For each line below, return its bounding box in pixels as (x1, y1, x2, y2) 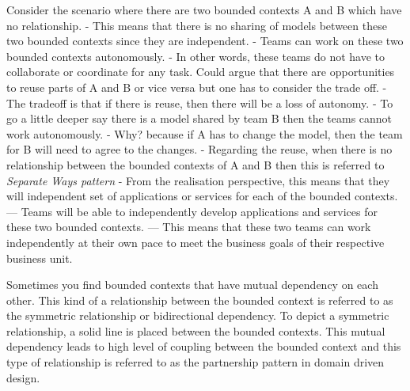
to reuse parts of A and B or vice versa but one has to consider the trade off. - (6, 78, 387, 95)
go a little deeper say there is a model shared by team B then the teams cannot (6, 110, 393, 127)
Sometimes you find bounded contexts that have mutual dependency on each (6, 276, 378, 293)
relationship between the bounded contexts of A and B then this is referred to (6, 156, 385, 173)
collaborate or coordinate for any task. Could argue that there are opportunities (6, 63, 395, 80)
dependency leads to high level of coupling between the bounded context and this (6, 338, 401, 355)
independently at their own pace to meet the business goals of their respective (6, 233, 385, 250)
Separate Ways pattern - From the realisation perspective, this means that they (6, 172, 390, 188)
